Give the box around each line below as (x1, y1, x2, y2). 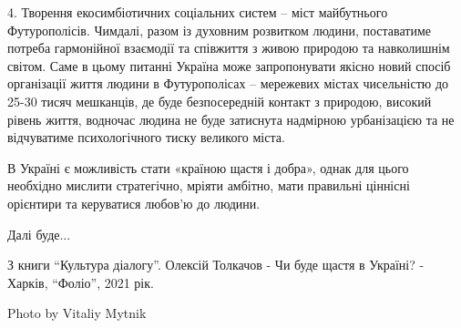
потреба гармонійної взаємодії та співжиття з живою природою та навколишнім (7, 38, 450, 57)
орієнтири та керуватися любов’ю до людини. (7, 193, 261, 212)
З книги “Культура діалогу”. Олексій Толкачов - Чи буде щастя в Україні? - (7, 255, 425, 274)
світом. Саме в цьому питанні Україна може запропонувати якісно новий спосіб (7, 56, 451, 75)
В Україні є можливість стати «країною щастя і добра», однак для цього (7, 158, 409, 177)
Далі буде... (7, 224, 71, 243)
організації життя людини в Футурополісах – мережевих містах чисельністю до (7, 74, 449, 93)
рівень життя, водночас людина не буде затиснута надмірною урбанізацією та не (7, 109, 455, 128)
